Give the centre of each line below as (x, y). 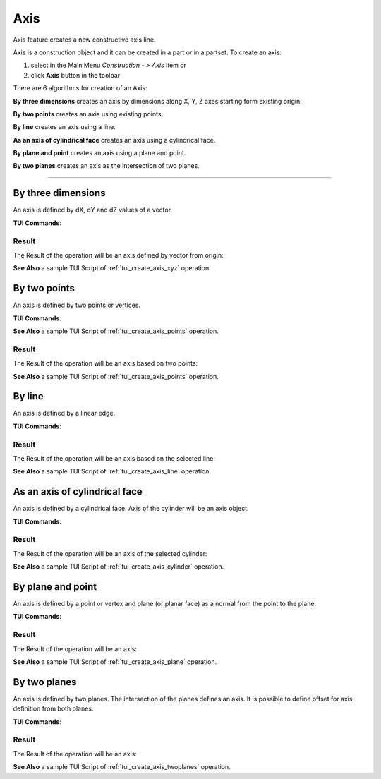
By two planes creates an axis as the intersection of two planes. (107, 166)
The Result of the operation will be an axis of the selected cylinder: (110, 553)
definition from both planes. (53, 708)
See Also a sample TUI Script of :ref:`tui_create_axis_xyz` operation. (112, 268)
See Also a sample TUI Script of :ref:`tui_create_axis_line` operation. (112, 471)
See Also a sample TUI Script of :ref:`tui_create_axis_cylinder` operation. (119, 567)
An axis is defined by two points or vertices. (77, 305)
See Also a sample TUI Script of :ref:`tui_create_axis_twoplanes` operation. (122, 767)
